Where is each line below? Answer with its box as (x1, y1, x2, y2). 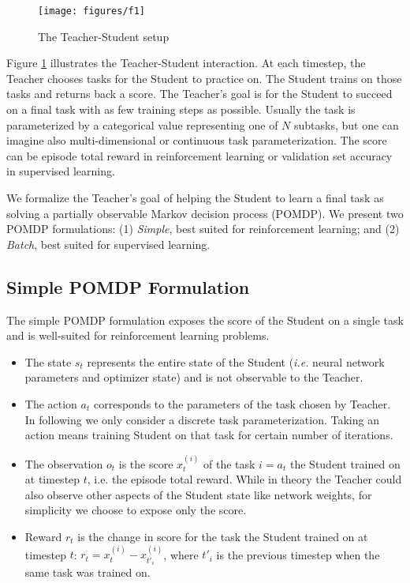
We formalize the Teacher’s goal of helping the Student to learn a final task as (6, 190, 384, 205)
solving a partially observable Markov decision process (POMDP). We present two (6, 205, 404, 221)
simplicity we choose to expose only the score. (24, 502, 247, 518)
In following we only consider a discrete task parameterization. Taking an (24, 411, 379, 427)
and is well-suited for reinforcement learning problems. (6, 327, 270, 344)
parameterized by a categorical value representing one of (6, 116, 278, 133)
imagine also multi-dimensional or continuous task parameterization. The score (6, 132, 387, 149)
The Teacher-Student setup (38, 28, 170, 44)
